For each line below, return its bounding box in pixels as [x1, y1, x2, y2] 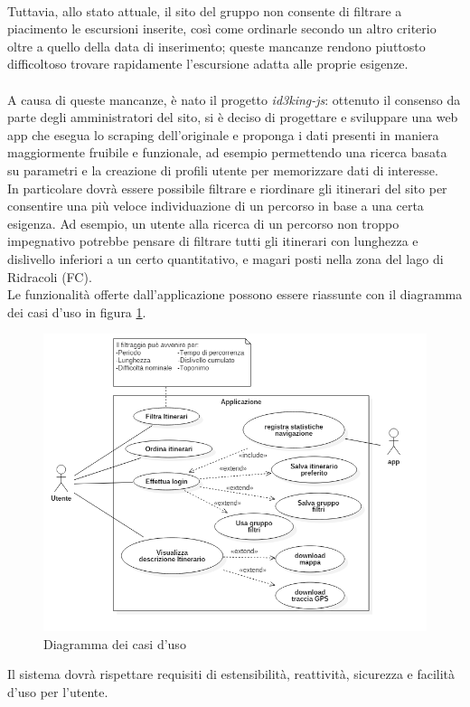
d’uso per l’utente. [7, 682, 108, 701]
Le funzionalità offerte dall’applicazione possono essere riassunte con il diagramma [7, 285, 463, 304]
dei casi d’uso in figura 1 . [7, 302, 146, 321]
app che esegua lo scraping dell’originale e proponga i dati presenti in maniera [7, 125, 439, 144]
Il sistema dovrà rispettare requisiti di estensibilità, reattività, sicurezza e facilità [7, 665, 456, 683]
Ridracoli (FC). [7, 267, 92, 286]
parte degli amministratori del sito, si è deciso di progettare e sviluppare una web [7, 108, 458, 127]
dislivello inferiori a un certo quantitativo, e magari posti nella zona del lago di [7, 249, 444, 268]
